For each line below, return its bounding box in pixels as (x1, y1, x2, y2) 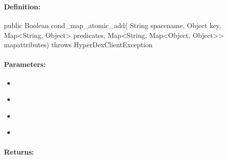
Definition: (4, 1, 41, 11)
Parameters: (4, 59, 46, 69)
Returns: (4, 146, 34, 157)
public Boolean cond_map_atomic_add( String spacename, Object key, (4, 20, 221, 31)
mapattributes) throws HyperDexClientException (4, 39, 153, 50)
